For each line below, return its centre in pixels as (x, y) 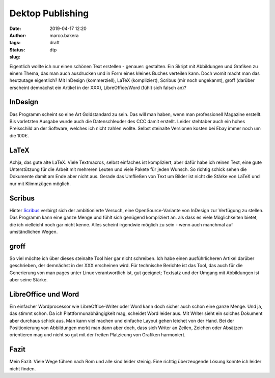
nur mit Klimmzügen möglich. (40, 184)
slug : (15, 57)
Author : (18, 35)
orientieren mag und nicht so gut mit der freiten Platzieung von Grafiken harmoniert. (98, 335)
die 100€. (19, 135)
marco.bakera (64, 35)
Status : (17, 50)
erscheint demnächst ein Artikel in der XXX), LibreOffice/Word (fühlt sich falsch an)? (98, 88)
